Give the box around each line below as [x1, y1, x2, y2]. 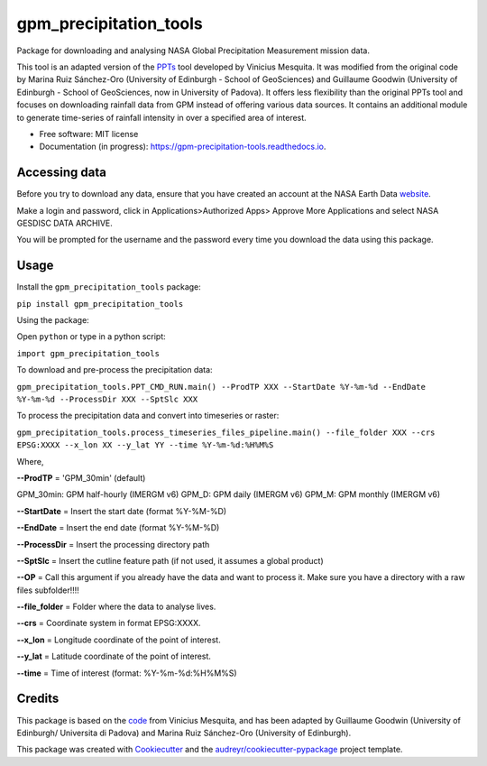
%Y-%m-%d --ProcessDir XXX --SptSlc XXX [16, 394, 198, 404]
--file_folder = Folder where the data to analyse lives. [16, 601, 216, 613]
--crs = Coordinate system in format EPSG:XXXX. [16, 618, 202, 629]
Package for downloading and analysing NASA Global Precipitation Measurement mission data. [16, 45, 370, 56]
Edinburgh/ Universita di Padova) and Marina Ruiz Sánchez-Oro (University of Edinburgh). [16, 727, 352, 738]
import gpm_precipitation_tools [16, 348, 160, 358]
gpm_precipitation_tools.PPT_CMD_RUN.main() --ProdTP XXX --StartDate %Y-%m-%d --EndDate [16, 382, 426, 392]
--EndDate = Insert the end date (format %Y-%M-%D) [16, 522, 220, 533]
